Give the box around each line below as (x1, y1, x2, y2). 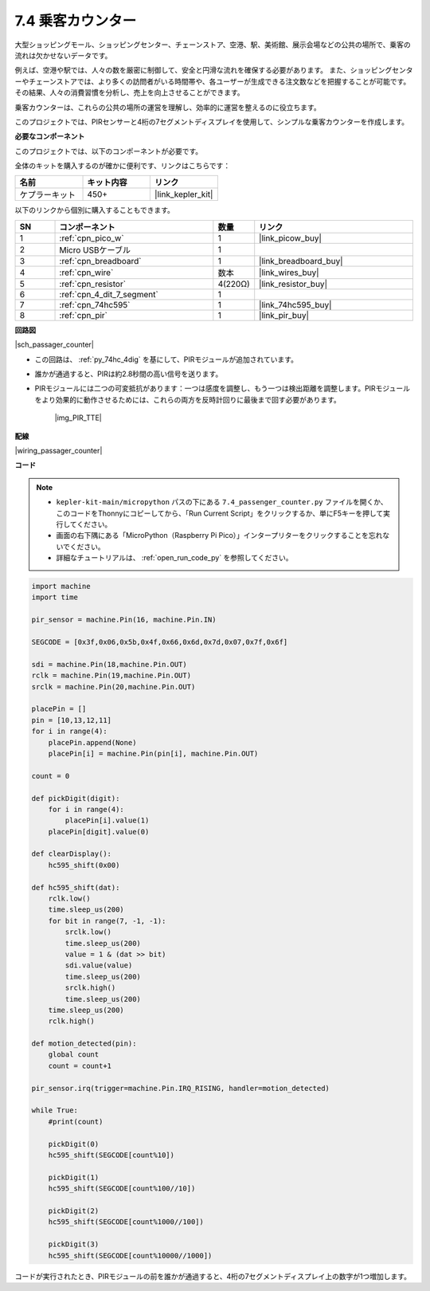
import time (31, 593, 79, 602)
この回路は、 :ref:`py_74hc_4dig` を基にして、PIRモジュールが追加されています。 (34, 355, 299, 364)
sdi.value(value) (64, 961, 133, 970)
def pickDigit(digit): (31, 794, 120, 802)
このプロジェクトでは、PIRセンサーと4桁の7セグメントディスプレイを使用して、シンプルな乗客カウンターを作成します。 (14, 116, 409, 127)
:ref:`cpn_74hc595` (59, 299, 131, 310)
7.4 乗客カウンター (14, 12, 137, 29)
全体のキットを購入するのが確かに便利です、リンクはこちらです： (14, 161, 231, 171)
